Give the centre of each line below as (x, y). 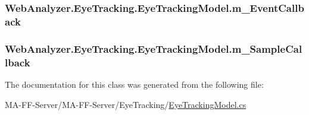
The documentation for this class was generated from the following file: (134, 84)
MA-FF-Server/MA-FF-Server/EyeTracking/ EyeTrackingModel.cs (126, 104)
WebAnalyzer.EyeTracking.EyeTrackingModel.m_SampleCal (154, 48)
